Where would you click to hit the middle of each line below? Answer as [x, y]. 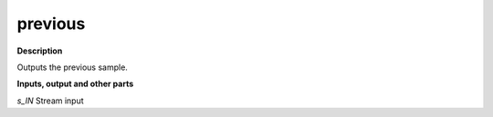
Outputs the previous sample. [72, 67]
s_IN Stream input [50, 101]
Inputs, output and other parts [75, 84]
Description [40, 51]
